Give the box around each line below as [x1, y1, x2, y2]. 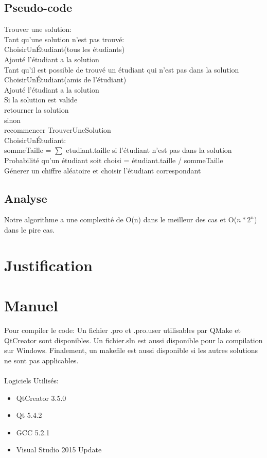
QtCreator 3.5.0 [16, 392, 66, 403]
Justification [4, 254, 93, 275]
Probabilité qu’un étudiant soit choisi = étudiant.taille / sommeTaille [4, 154, 223, 165]
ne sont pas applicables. [4, 355, 79, 365]
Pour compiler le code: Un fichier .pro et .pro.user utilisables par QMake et [4, 325, 241, 335]
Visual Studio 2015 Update [16, 444, 102, 455]
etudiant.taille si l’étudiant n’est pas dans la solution [66, 145, 232, 155]
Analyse [4, 190, 47, 206]
